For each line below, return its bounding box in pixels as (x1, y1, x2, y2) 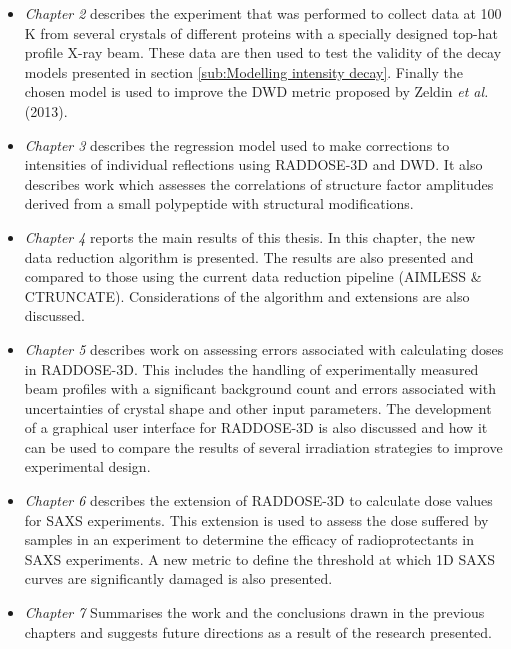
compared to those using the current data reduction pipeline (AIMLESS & (24, 266, 482, 287)
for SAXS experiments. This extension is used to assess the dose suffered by (24, 509, 489, 530)
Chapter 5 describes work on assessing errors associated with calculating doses (24, 338, 504, 359)
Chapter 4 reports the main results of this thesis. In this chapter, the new (24, 226, 476, 247)
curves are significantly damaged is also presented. (24, 568, 333, 589)
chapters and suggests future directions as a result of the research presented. (24, 621, 493, 642)
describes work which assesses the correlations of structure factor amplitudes (24, 173, 494, 194)
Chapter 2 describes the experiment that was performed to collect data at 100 (24, 3, 502, 23)
